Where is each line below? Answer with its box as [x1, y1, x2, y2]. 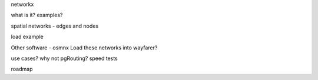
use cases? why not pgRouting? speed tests [11, 55, 118, 62]
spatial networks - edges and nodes [11, 22, 99, 29]
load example [11, 33, 44, 41]
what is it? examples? [11, 12, 63, 19]
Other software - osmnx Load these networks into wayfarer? [11, 44, 158, 51]
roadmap [11, 65, 33, 73]
